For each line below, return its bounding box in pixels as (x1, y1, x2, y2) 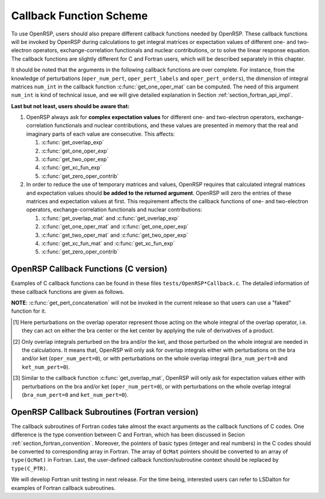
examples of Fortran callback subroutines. (11, 484, 116, 491)
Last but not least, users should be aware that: (11, 102, 129, 109)
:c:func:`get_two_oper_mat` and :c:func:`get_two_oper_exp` (41, 231, 189, 239)
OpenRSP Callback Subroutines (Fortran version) (11, 406, 199, 417)
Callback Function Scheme (11, 9, 148, 22)
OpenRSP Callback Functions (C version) (11, 264, 168, 274)
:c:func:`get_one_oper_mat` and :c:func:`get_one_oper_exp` (41, 223, 189, 230)
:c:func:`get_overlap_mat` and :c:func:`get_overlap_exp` (41, 214, 180, 222)
